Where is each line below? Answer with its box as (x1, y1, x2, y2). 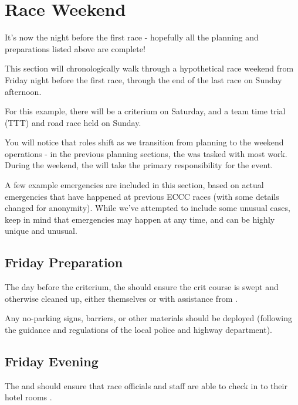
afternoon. (5, 85, 42, 97)
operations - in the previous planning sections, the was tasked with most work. (5, 147, 287, 159)
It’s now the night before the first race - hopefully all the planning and (5, 31, 259, 43)
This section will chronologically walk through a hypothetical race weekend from (5, 62, 294, 74)
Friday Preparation (5, 253, 123, 271)
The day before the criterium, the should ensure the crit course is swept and (5, 281, 279, 293)
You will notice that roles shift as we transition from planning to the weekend (5, 136, 284, 148)
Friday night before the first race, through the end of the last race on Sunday (5, 73, 282, 86)
